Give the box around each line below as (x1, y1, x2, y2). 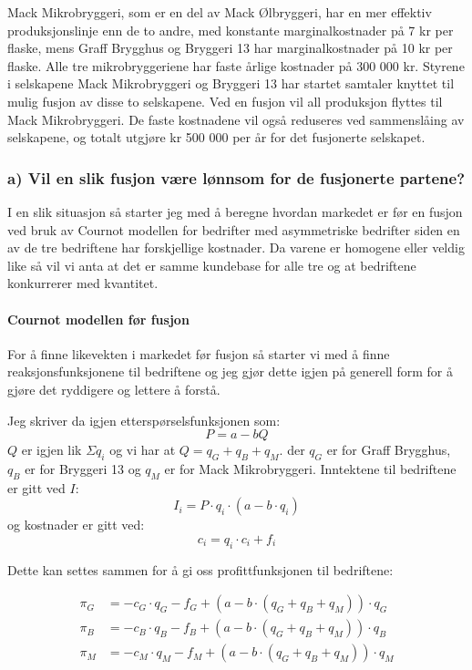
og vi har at (109, 440, 176, 459)
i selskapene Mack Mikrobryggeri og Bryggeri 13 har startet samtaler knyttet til (7, 74, 455, 93)
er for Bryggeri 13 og (25, 459, 141, 478)
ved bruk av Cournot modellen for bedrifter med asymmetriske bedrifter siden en (7, 220, 460, 239)
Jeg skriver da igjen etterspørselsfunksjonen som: (7, 410, 281, 429)
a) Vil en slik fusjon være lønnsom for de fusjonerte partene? (7, 166, 466, 189)
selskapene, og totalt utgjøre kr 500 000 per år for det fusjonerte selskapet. (7, 128, 426, 147)
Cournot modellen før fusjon (7, 309, 190, 328)
